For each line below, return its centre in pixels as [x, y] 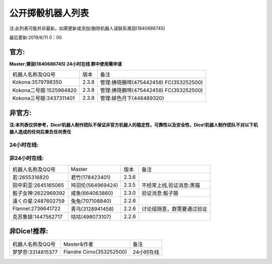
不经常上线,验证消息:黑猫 [171, 185]
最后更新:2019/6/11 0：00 [36, 37]
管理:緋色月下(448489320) [132, 98]
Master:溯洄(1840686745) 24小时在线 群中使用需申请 [65, 64]
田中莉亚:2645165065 [38, 185]
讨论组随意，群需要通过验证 [174, 208]
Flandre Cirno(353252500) [95, 252]
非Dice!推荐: [29, 231]
